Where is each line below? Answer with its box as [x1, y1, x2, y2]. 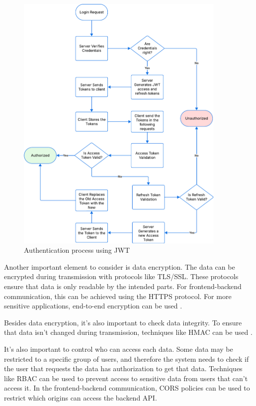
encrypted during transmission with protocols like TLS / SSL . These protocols [4, 271, 239, 282]
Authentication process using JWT [24, 245, 130, 255]
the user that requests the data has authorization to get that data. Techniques [4, 363, 243, 374]
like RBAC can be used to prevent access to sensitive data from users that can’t [4, 373, 248, 383]
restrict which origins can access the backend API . [4, 392, 157, 403]
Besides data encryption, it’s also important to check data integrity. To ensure [4, 317, 242, 327]
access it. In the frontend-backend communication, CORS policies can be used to [4, 383, 250, 393]
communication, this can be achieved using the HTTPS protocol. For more [4, 291, 232, 301]
